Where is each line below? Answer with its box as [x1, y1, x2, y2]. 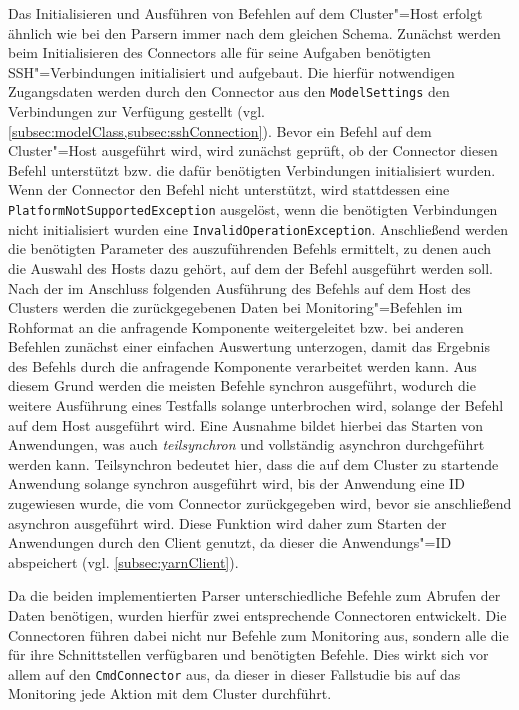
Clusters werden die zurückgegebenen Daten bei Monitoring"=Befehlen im [8, 297, 463, 318]
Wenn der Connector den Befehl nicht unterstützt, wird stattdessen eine [8, 179, 450, 200]
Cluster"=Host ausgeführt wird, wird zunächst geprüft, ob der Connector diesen [8, 140, 498, 161]
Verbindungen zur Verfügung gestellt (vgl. [8, 101, 265, 122]
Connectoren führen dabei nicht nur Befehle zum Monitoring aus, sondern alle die [8, 624, 509, 645]
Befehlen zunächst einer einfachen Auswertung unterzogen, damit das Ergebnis [8, 336, 490, 357]
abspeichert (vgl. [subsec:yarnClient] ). [8, 551, 239, 572]
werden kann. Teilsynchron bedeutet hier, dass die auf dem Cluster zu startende [8, 453, 499, 474]
